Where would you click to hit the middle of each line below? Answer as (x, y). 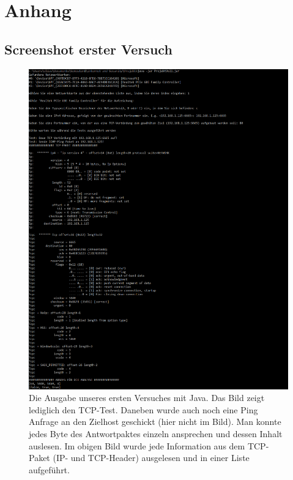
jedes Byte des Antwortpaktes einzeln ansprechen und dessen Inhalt (156, 434)
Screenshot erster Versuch (88, 49)
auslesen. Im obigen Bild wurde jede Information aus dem (137, 445)
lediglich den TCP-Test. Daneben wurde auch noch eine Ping (143, 409)
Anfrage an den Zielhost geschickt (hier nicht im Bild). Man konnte (155, 422)
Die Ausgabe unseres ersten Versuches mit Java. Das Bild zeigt (147, 398)
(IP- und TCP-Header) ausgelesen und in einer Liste (151, 458)
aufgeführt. (49, 469)
